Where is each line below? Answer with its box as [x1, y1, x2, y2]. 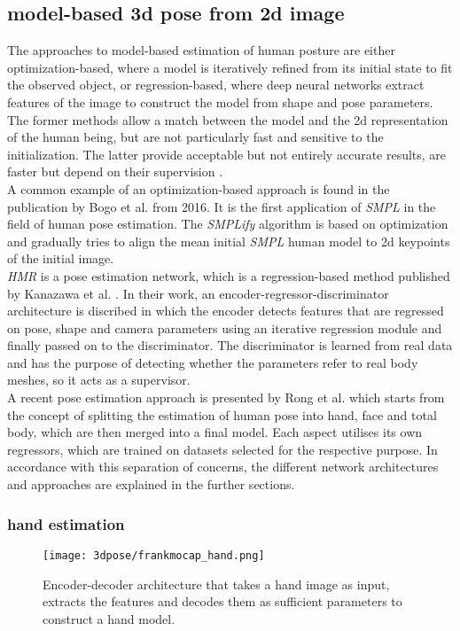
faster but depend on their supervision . [7, 162, 223, 181]
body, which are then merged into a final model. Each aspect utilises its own [7, 423, 423, 441]
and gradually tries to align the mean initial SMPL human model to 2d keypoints [7, 231, 450, 250]
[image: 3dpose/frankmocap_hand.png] [43, 549, 265, 562]
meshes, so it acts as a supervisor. [7, 370, 191, 389]
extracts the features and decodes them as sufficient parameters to [43, 592, 402, 611]
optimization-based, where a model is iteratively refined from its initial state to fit [7, 58, 453, 76]
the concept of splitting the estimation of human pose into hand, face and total [7, 405, 437, 424]
